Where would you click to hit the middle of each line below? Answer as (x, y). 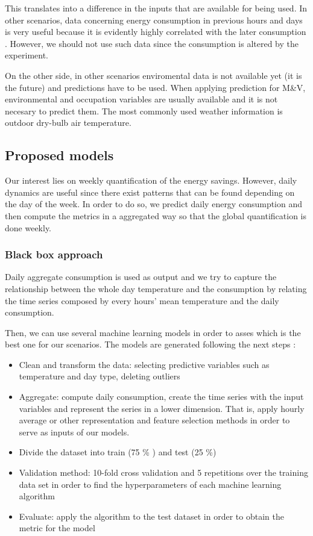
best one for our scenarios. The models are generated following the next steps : (150, 344)
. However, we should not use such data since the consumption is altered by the (152, 43)
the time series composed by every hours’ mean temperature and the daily (142, 300)
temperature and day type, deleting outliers (100, 376)
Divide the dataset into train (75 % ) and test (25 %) (118, 452)
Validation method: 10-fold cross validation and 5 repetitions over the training (163, 472)
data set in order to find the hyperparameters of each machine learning (150, 484)
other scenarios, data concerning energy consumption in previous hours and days (154, 20)
